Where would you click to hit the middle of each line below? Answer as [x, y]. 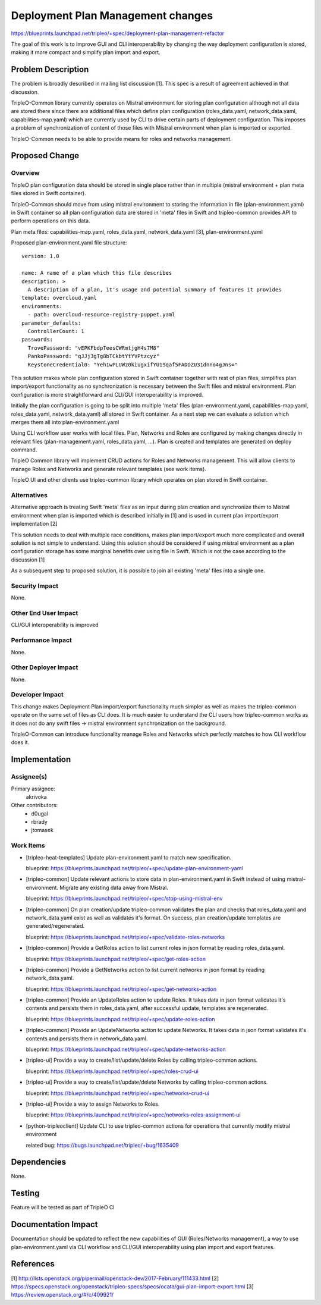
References [33, 1264]
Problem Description [50, 69]
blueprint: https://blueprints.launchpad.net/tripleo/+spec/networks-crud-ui [117, 1093]
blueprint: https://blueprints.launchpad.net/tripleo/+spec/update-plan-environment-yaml [134, 868]
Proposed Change [45, 156]
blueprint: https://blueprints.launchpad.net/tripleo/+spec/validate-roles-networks [125, 937]
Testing [25, 1193]
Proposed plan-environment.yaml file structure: [69, 243]
